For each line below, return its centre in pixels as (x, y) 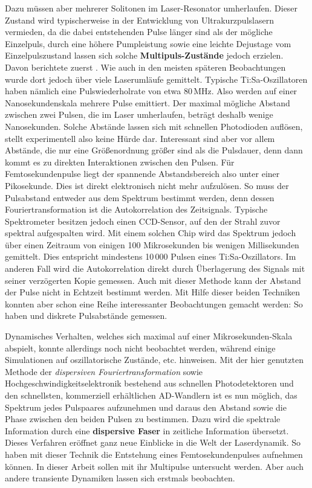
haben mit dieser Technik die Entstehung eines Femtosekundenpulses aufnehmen (154, 454)
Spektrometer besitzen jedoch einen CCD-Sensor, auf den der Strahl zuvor (143, 221)
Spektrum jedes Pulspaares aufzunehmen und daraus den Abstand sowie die (146, 407)
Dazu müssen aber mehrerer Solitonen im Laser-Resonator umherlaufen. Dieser (151, 8)
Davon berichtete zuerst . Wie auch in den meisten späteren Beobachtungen (145, 67)
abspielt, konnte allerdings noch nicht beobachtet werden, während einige (140, 348)
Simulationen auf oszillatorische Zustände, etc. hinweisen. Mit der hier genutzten (154, 360)
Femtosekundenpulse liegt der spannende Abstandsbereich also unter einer (142, 174)
